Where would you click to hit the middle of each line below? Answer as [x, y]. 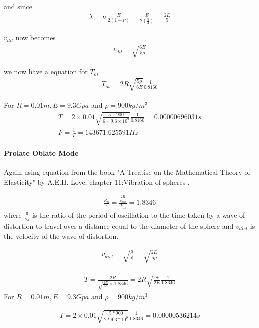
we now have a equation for [46, 71]
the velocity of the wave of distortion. [61, 236]
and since [18, 6]
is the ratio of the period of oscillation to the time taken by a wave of [139, 215]
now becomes [36, 37]
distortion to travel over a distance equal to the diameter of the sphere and [119, 226]
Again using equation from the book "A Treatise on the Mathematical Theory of [127, 172]
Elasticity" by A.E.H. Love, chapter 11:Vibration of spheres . [97, 182]
